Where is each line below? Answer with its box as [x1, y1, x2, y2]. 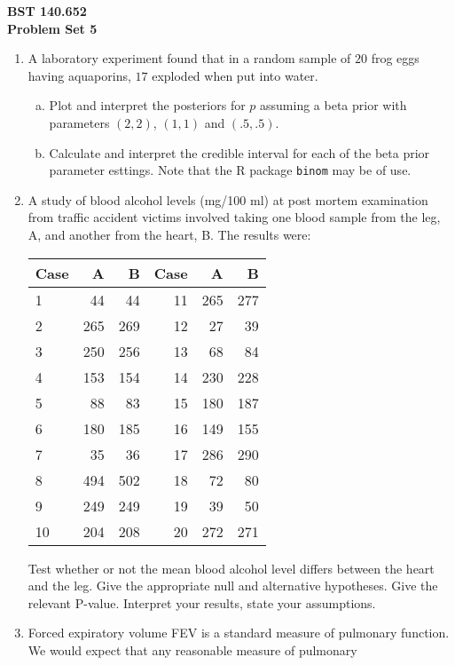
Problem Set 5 [7, 19, 98, 37]
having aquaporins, [27, 66, 131, 84]
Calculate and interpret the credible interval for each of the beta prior [49, 143, 430, 162]
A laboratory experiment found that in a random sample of [27, 49, 351, 67]
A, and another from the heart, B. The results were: [27, 226, 311, 243]
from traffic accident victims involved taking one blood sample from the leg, [27, 208, 441, 226]
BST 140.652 [7, 2, 87, 20]
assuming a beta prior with [260, 96, 407, 115]
